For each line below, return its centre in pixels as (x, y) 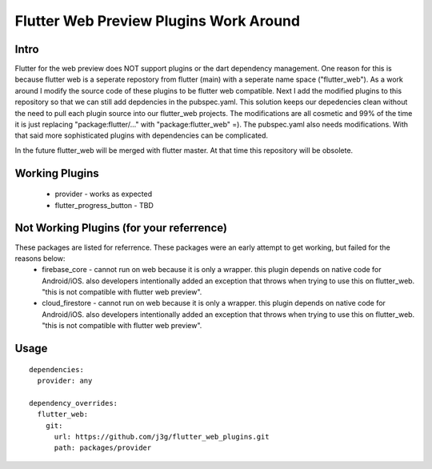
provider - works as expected (103, 194)
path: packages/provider (103, 448)
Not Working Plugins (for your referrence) (121, 228)
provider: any (65, 381)
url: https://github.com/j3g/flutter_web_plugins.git (162, 437)
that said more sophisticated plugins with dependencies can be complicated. (141, 135)
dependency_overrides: (74, 403)
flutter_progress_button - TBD (104, 205)
